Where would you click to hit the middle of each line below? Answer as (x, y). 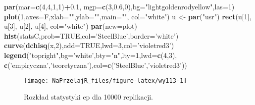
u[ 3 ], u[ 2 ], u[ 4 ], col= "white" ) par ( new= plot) (71, 26)
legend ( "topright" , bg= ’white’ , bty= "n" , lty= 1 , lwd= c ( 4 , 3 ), (91, 55)
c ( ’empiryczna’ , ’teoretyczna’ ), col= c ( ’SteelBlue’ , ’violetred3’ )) (96, 65)
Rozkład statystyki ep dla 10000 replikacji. (88, 96)
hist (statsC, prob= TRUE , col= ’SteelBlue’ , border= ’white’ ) (91, 35)
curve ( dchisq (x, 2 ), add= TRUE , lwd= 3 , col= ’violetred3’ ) (89, 45)
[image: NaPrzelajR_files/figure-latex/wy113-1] (105, 81)
